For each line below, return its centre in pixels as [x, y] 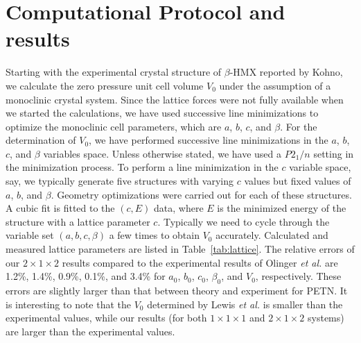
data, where [179, 208]
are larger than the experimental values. [90, 331]
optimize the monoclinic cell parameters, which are [114, 126]
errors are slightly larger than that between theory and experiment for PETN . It [177, 291]
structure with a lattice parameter [78, 221]
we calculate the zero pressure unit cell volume [105, 85]
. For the [299, 126]
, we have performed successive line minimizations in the [209, 140]
